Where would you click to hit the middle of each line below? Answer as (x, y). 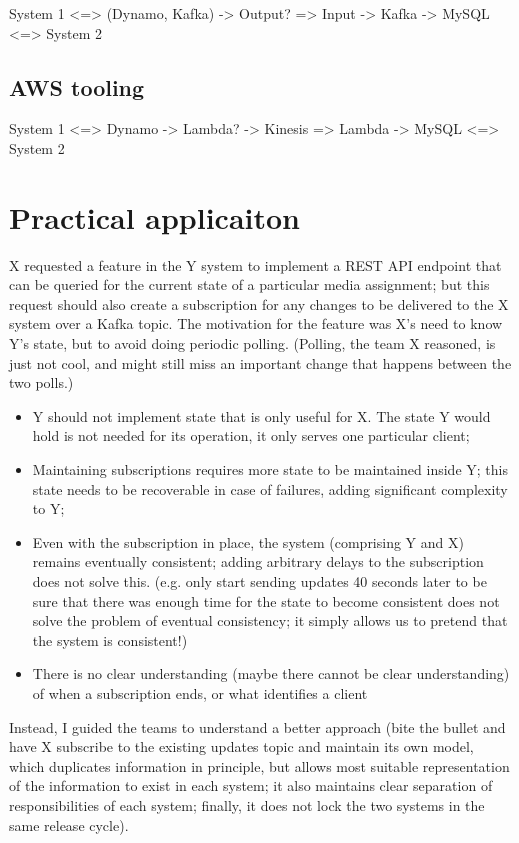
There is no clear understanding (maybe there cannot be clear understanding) (271, 673)
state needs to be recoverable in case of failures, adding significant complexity (270, 488)
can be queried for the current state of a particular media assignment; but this (249, 284)
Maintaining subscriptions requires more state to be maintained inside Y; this (270, 469)
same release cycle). (69, 824)
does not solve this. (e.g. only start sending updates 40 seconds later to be (259, 581)
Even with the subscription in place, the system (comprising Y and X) (248, 541)
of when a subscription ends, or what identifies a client (200, 692)
